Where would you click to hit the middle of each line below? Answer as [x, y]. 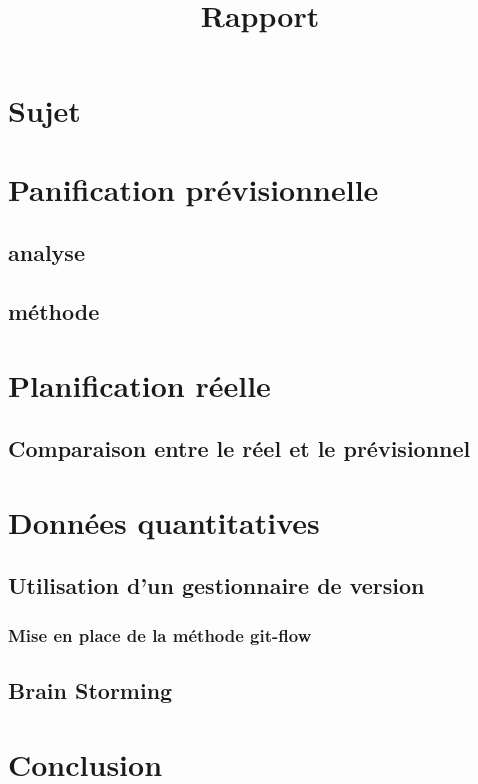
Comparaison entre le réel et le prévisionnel [239, 448]
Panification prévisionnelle [193, 188]
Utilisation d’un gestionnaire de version [216, 585]
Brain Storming [90, 690]
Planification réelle [139, 384]
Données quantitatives [164, 521]
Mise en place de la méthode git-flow [160, 634]
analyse [46, 252]
